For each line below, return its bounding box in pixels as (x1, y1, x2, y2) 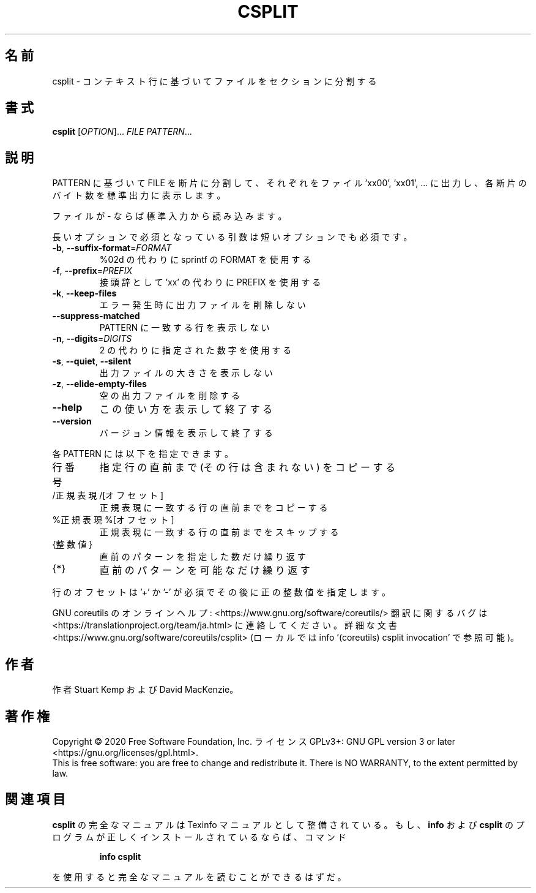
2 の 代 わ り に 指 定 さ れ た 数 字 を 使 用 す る (99, 345, 292, 356)
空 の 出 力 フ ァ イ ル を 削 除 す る (99, 390, 240, 401)
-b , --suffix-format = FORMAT (52, 243, 172, 254)
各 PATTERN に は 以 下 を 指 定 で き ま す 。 (52, 448, 234, 459)
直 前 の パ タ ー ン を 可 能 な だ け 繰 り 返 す (99, 564, 310, 577)
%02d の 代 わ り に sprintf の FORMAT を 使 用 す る (99, 254, 311, 265)
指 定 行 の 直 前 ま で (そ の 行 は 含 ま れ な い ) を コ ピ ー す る (99, 461, 395, 474)
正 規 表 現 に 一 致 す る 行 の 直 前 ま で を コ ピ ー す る (99, 502, 328, 513)
